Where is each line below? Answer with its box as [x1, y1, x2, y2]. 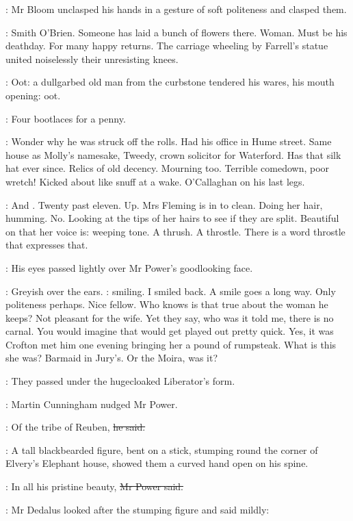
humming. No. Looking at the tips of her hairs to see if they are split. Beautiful [5, 211, 339, 225]
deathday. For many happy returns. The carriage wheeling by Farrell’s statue [5, 38, 328, 53]
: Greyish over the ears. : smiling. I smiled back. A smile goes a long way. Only [5, 283, 336, 298]
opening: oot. [5, 88, 61, 102]
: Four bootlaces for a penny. [5, 111, 126, 125]
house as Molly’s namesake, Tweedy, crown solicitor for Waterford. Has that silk [5, 147, 341, 162]
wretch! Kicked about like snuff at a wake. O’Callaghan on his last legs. [5, 174, 305, 188]
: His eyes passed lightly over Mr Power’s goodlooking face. [5, 260, 253, 275]
